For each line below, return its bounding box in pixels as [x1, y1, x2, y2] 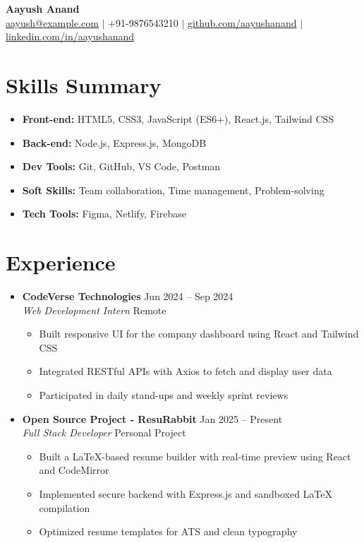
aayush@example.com [6, 15, 99, 30]
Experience [6, 248, 116, 277]
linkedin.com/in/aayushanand [6, 29, 135, 44]
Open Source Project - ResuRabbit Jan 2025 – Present [22, 411, 283, 426]
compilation [39, 500, 90, 515]
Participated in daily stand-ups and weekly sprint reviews [39, 387, 289, 402]
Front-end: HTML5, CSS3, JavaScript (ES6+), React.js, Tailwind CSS [22, 111, 334, 126]
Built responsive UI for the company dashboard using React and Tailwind [39, 326, 359, 341]
